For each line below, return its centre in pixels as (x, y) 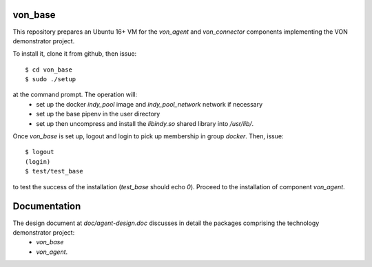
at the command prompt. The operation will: (75, 95)
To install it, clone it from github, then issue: (75, 54)
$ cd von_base (49, 70)
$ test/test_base (54, 171)
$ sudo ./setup (51, 79)
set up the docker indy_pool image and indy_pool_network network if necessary (149, 104)
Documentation (47, 206)
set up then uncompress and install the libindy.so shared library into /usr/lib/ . (145, 123)
